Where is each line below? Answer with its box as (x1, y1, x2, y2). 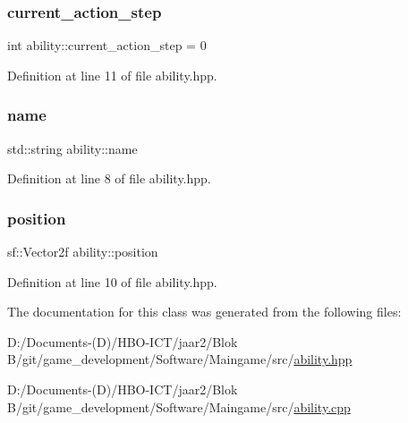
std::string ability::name (7, 139, 138, 157)
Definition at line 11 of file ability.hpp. (7, 65, 217, 84)
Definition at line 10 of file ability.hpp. (7, 272, 217, 291)
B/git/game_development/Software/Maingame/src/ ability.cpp (7, 397, 351, 416)
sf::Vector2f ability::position (7, 242, 158, 261)
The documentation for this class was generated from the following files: (7, 302, 402, 321)
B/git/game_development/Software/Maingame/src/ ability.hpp (7, 350, 353, 368)
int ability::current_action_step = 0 (7, 36, 207, 55)
